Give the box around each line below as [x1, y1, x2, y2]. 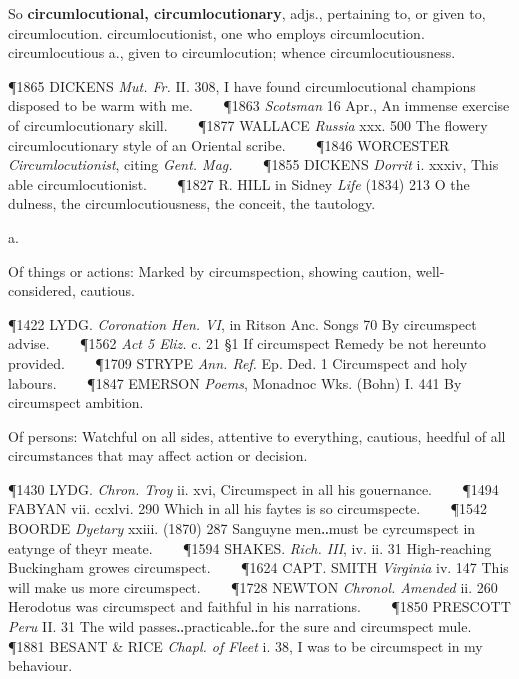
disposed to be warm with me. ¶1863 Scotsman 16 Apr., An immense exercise [8, 95, 510, 116]
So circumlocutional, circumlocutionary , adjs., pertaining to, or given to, [8, 3, 486, 23]
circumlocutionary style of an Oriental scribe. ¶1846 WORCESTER [8, 134, 450, 155]
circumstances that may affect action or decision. [8, 445, 308, 466]
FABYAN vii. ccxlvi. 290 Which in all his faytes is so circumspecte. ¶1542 [8, 498, 488, 519]
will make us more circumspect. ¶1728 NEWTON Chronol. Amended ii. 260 [8, 576, 498, 597]
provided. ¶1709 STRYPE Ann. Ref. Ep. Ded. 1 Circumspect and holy [8, 352, 468, 373]
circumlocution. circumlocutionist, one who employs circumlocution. [8, 22, 425, 43]
